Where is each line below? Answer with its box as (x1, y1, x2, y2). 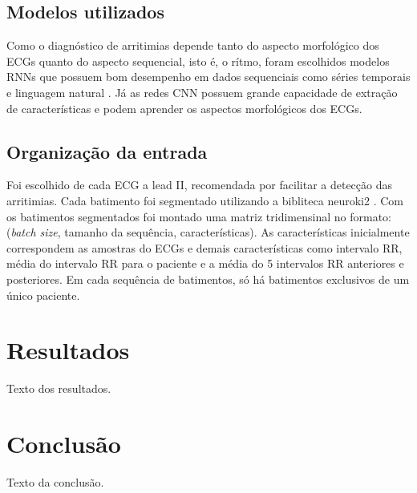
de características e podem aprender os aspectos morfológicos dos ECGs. (6, 99, 362, 116)
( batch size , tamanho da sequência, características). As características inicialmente (6, 224, 410, 240)
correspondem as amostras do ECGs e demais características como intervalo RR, (6, 239, 403, 256)
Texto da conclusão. (6, 473, 104, 490)
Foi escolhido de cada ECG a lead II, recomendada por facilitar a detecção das (6, 176, 393, 193)
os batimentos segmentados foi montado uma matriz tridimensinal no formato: (6, 208, 391, 224)
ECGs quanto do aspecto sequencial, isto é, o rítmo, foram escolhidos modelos (6, 52, 390, 69)
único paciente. (6, 286, 80, 303)
